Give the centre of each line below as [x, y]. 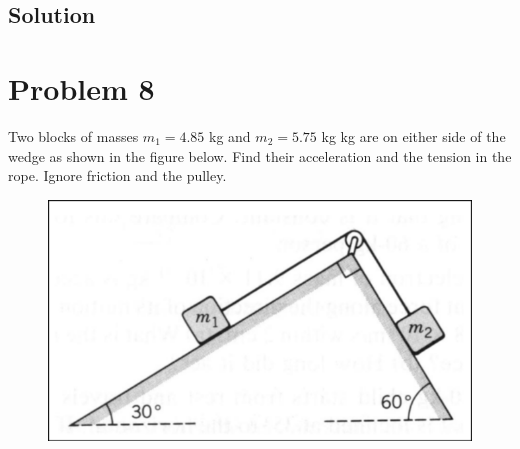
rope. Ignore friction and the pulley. [117, 175]
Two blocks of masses [73, 135]
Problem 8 [81, 87]
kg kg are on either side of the [413, 135]
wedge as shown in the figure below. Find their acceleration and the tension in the [260, 155]
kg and [230, 135]
